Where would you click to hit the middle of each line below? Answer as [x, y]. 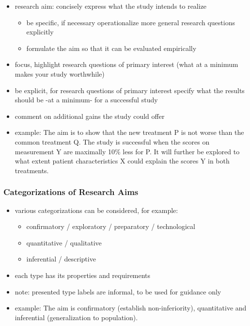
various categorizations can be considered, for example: [96, 210]
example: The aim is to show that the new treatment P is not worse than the [129, 132]
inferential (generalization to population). [76, 317]
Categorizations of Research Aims [71, 192]
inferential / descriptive [61, 259]
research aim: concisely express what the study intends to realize [111, 6]
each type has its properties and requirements [83, 275]
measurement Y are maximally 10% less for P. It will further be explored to [127, 151]
